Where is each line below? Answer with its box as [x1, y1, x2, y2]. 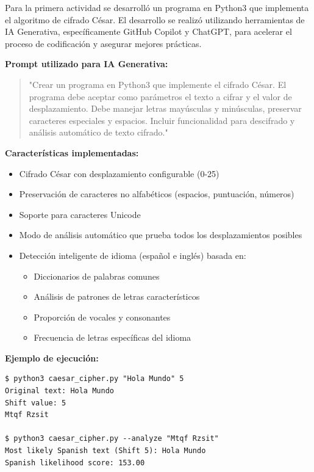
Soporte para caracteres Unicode [19, 208, 141, 220]
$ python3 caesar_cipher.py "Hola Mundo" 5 [5, 374, 184, 383]
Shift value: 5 [5, 398, 66, 407]
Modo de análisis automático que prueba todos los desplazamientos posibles [19, 228, 302, 241]
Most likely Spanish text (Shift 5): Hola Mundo [5, 446, 206, 456]
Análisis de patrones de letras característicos [34, 290, 200, 303]
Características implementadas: [5, 146, 139, 159]
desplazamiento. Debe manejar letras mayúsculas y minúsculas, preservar [29, 102, 302, 115]
